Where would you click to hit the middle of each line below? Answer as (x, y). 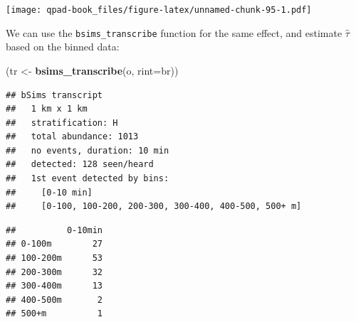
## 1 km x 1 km (47, 109)
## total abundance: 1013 (72, 137)
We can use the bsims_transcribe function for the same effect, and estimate (174, 32)
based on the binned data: (63, 47)
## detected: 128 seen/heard (80, 165)
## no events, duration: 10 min (88, 150)
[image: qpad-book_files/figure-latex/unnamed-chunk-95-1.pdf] (159, 10)
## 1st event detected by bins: (88, 179)
